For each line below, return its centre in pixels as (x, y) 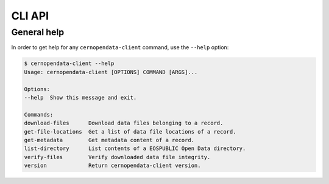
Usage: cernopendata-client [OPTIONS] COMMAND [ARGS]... (111, 72)
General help (38, 32)
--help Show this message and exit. (80, 97)
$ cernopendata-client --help (69, 63)
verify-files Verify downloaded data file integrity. (117, 157)
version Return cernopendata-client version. (112, 166)
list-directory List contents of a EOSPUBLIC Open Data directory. (135, 148)
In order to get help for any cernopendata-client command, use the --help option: (120, 47)
